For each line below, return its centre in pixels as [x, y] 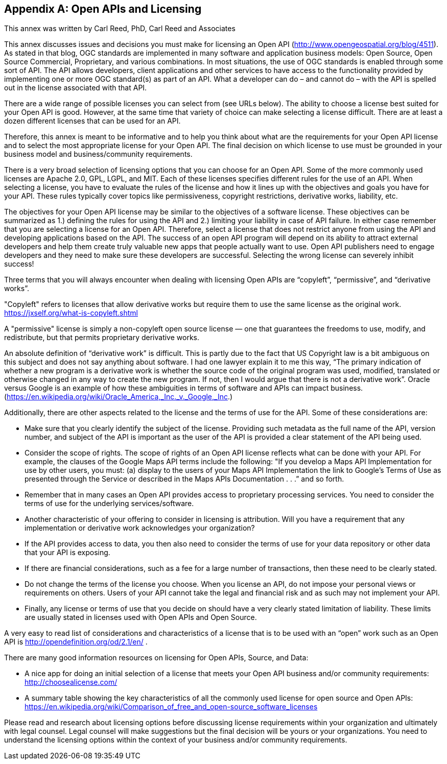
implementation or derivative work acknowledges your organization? [140, 528]
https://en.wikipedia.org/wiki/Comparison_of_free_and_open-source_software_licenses [171, 707]
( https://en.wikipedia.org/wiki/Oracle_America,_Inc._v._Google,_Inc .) [119, 397]
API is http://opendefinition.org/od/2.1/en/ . [76, 642]
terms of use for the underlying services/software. [109, 504]
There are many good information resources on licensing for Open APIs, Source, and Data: [156, 658]
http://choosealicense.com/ [71, 682]
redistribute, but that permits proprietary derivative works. [102, 338]
